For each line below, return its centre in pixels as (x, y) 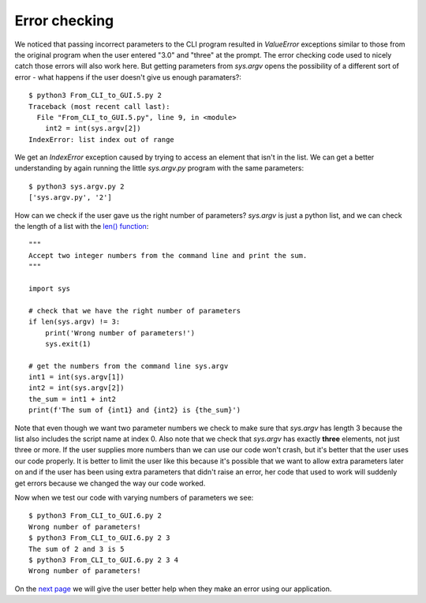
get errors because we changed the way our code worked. (110, 483)
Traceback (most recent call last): (99, 106)
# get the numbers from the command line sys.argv (129, 366)
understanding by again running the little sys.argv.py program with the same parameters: (159, 168)
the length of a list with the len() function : (82, 227)
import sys (50, 288)
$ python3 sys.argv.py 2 (77, 186)
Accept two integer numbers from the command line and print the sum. (168, 255)
